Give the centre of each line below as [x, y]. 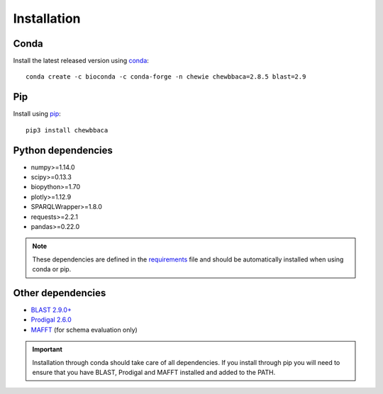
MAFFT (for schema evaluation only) [84, 330]
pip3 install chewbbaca [67, 130]
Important [48, 349]
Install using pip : [37, 114]
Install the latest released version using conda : [81, 61]
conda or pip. [52, 269]
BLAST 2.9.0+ [51, 310]
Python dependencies [63, 150]
